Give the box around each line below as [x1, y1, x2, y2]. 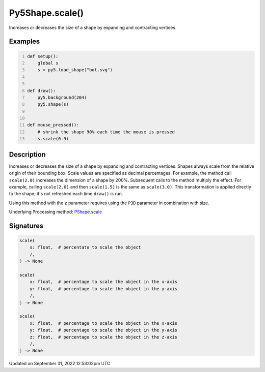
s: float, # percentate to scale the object [29, 245, 141, 250]
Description [9, 150, 46, 158]
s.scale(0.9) [37, 136, 69, 142]
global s [37, 60, 59, 66]
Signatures [9, 221, 44, 230]
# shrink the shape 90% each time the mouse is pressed [37, 129, 175, 135]
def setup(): [27, 53, 59, 59]
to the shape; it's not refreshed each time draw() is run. [9, 191, 123, 197]
